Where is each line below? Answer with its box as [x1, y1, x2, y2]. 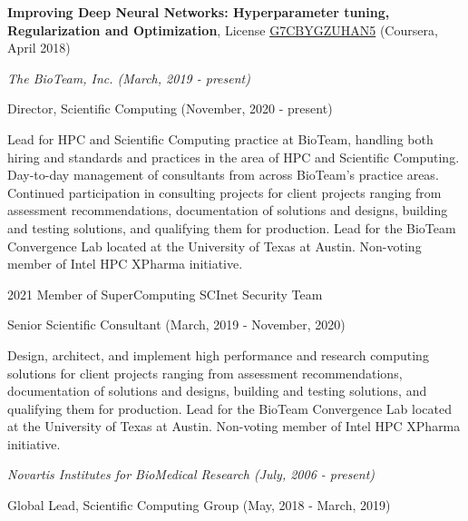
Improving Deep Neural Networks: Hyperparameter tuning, [7, 3, 390, 21]
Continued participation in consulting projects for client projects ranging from [7, 182, 442, 202]
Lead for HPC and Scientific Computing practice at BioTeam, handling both [7, 129, 434, 148]
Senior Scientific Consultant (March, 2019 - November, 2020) [7, 315, 346, 334]
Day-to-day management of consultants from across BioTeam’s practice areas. [7, 165, 439, 184]
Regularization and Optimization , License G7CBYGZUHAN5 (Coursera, [7, 20, 438, 39]
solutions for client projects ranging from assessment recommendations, [7, 363, 403, 382]
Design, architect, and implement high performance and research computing [7, 345, 429, 364]
